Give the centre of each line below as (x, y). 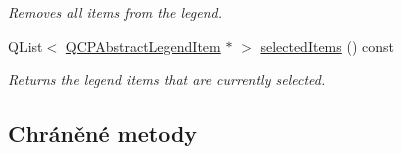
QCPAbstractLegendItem (143, 45)
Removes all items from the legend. (115, 12)
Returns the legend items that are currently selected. (167, 79)
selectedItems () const (327, 45)
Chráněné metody (103, 133)
